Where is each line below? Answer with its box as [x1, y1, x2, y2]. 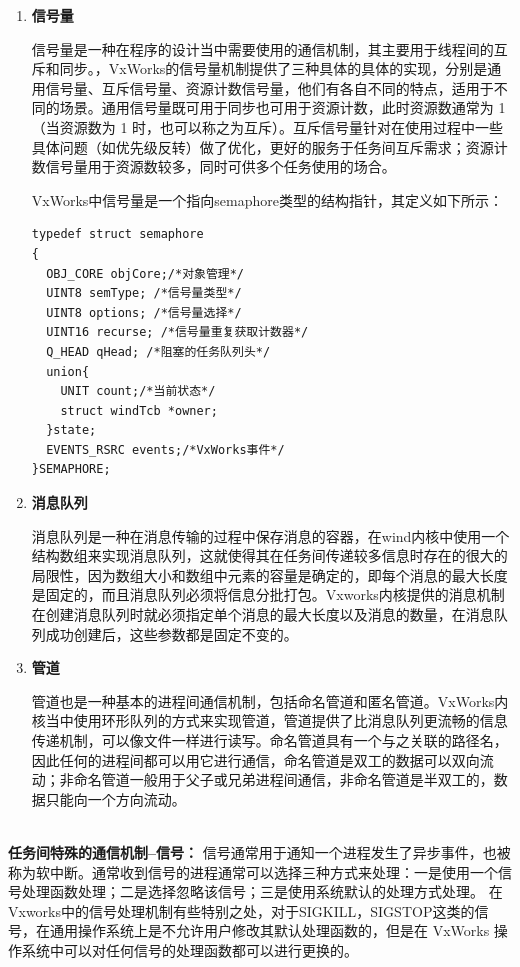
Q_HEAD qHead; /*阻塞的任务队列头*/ [46, 344, 271, 359]
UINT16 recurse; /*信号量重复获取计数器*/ [46, 325, 309, 340]
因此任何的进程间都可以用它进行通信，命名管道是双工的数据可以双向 [31, 749, 480, 770]
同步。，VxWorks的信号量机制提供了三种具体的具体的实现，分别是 [59, 58, 488, 79]
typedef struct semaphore [31, 227, 204, 242]
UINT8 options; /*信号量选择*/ [46, 305, 242, 320]
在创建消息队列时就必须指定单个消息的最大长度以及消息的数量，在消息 [31, 604, 494, 625]
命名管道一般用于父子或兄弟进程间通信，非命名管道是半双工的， [73, 769, 494, 790]
